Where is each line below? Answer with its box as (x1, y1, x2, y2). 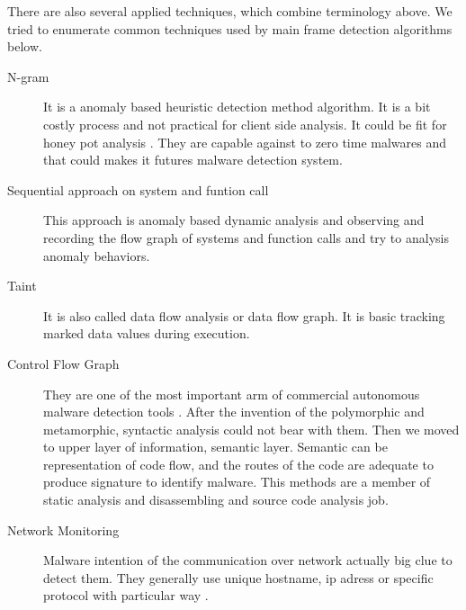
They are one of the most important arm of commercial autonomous (43, 384, 420, 403)
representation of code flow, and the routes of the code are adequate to (43, 454, 434, 473)
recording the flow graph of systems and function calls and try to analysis (43, 228, 449, 247)
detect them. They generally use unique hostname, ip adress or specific (43, 568, 434, 587)
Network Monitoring (7, 520, 120, 539)
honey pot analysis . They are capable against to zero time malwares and (43, 132, 447, 151)
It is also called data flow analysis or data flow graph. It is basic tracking (43, 306, 445, 325)
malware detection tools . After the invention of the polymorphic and (43, 402, 425, 421)
